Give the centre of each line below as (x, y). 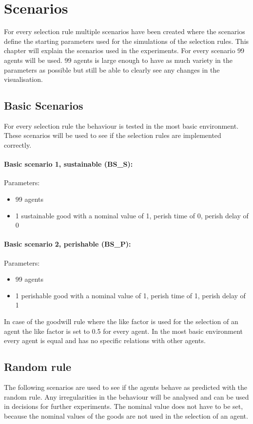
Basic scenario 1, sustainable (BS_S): (68, 164)
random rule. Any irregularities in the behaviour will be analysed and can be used (126, 396)
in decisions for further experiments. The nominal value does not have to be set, (124, 406)
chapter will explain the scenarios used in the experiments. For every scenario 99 (124, 50)
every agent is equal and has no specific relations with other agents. (105, 340)
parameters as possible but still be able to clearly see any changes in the (112, 69)
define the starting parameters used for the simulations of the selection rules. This (126, 41)
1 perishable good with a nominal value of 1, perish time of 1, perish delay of (130, 295)
